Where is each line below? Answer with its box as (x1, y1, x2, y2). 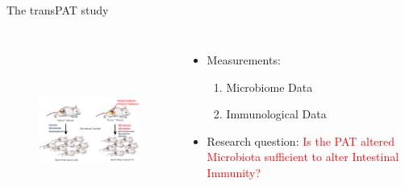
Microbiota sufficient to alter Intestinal (207, 148, 399, 165)
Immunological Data (226, 105, 327, 122)
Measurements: (207, 51, 281, 68)
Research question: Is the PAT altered (207, 132, 395, 149)
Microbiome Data (226, 78, 313, 95)
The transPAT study (6, 2, 109, 19)
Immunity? (207, 163, 261, 180)
